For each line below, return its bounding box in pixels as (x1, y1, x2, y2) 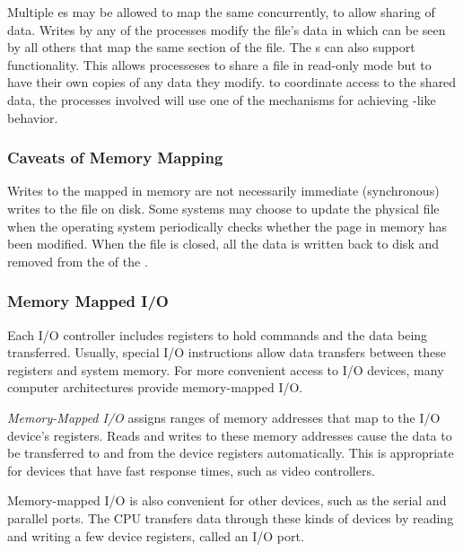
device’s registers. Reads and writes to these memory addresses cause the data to (7, 425, 452, 444)
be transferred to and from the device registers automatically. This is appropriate (7, 443, 454, 462)
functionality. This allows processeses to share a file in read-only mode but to (7, 55, 432, 74)
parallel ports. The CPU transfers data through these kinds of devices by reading (7, 508, 454, 527)
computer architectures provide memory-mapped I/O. (7, 378, 303, 397)
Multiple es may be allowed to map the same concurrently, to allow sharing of (7, 3, 435, 21)
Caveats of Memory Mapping (7, 146, 223, 169)
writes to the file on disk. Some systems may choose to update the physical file (7, 198, 440, 217)
